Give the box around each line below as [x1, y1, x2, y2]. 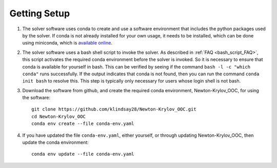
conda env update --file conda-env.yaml [31, 151, 134, 157]
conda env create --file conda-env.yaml [31, 121, 134, 127]
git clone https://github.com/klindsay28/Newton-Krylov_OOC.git [31, 107, 197, 112]
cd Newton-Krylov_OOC [31, 113, 86, 119]
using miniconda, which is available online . [22, 40, 113, 46]
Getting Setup [9, 8, 70, 19]
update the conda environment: [22, 139, 89, 145]
